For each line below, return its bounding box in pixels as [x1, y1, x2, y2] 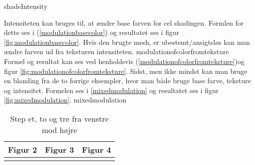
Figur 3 [45, 143, 74, 155]
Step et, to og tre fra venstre [10, 112, 109, 124]
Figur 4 [82, 143, 111, 155]
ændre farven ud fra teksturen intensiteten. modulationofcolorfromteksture [4, 46, 229, 57]
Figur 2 [8, 143, 37, 155]
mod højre [41, 124, 77, 135]
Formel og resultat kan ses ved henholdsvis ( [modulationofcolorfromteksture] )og [4, 56, 245, 66]
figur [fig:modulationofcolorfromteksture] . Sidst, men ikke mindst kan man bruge [4, 66, 248, 76]
